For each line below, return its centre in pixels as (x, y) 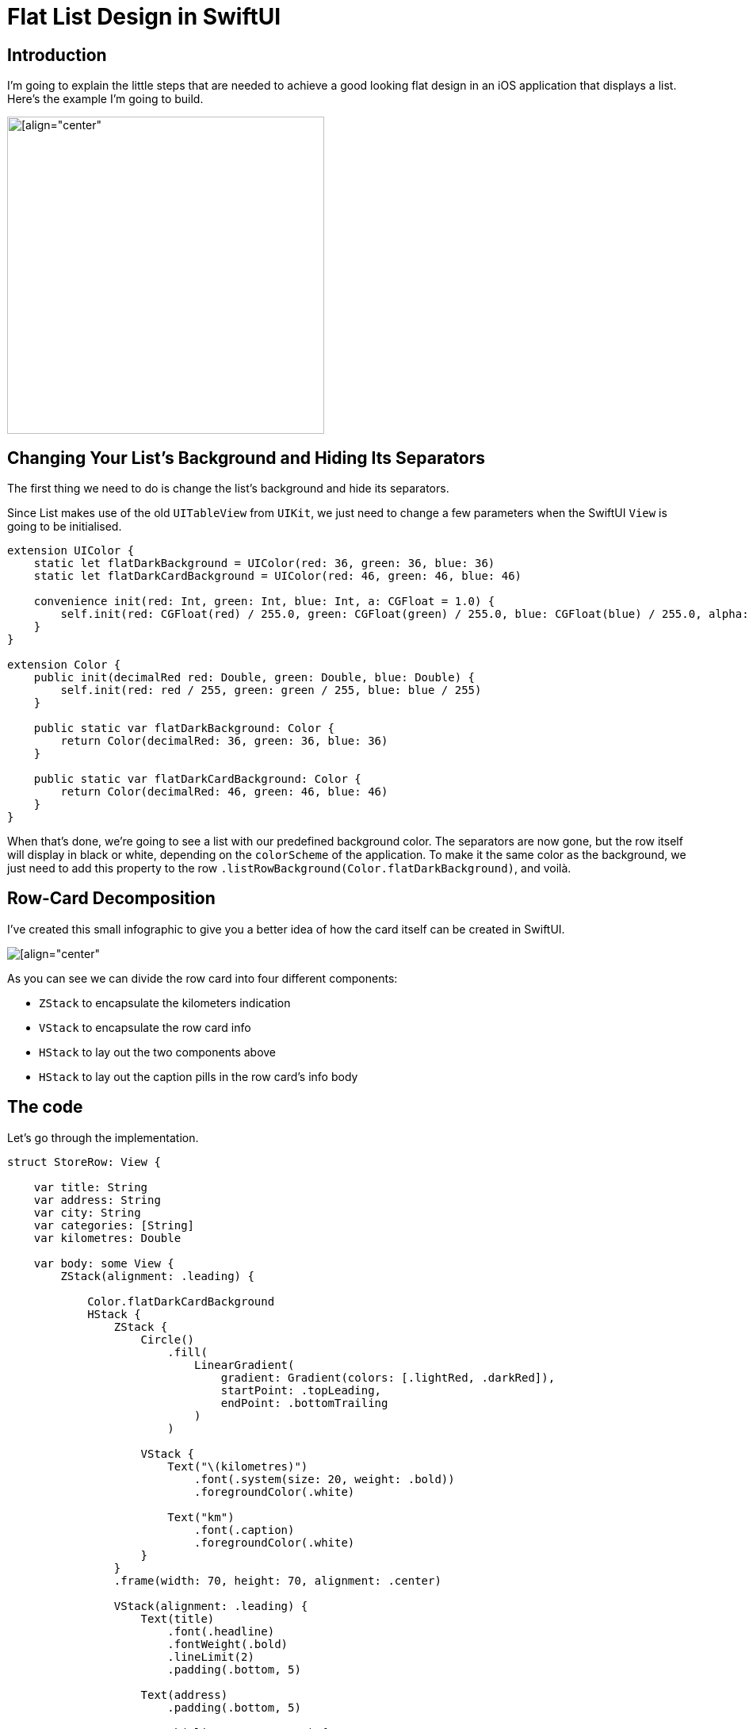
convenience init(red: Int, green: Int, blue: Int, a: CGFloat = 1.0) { (264, 602)
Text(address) (184, 1694)
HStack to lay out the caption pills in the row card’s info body (199, 1076)
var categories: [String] (114, 1225)
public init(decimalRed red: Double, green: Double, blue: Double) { (254, 678)
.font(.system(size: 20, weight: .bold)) (325, 1479)
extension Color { (64, 665)
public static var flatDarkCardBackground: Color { (197, 779)
